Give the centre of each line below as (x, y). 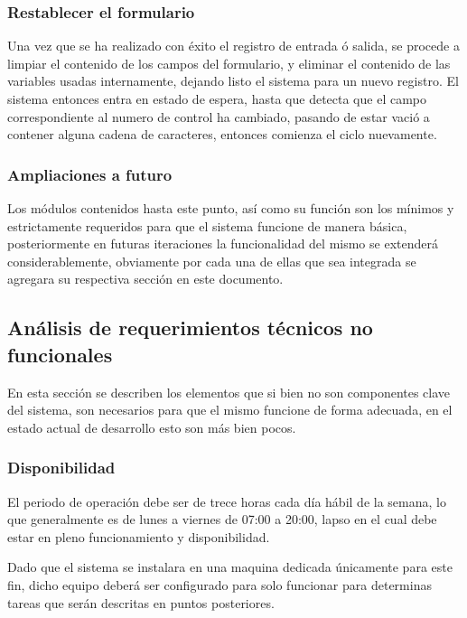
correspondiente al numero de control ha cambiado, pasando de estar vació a (219, 116)
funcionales (60, 354)
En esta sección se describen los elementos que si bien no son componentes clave (229, 392)
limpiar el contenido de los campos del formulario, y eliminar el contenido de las (229, 63)
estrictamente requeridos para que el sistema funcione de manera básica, (207, 225)
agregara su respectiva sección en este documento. (145, 279)
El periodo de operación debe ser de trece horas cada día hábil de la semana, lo (227, 501)
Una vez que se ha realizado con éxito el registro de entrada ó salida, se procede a (233, 46)
